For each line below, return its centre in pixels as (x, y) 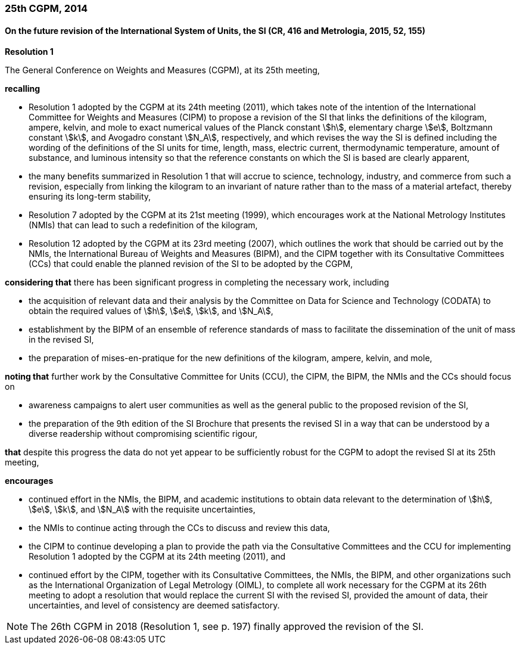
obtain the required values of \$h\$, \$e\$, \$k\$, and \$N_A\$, (151, 311)
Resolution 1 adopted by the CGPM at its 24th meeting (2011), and (157, 557)
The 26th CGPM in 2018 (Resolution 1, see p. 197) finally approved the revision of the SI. (227, 627)
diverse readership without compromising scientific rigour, (143, 434)
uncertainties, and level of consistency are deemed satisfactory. (154, 605)
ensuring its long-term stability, (90, 197)
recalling (23, 89)
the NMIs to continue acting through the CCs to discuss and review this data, (179, 528)
